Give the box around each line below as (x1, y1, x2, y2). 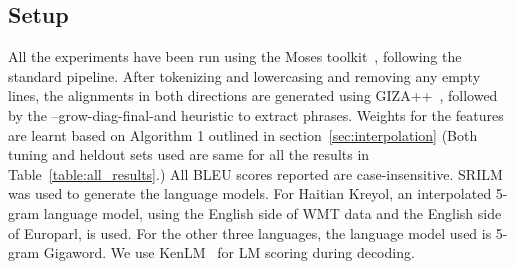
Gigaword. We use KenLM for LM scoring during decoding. (43, 242, 415, 263)
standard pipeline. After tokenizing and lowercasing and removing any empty (8, 65, 481, 86)
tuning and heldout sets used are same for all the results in (8, 144, 370, 165)
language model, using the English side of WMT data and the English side (43, 202, 502, 223)
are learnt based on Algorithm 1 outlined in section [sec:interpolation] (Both (8, 124, 478, 145)
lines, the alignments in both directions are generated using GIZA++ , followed (8, 85, 498, 106)
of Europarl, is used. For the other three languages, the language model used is (8, 222, 492, 243)
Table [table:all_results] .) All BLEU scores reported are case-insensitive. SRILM (8, 163, 503, 184)
